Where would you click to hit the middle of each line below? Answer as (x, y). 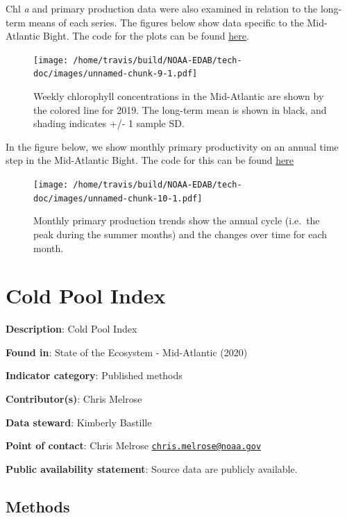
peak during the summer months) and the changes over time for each (180, 234)
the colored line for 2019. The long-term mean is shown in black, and (180, 109)
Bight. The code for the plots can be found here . (146, 36)
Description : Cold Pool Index (71, 329)
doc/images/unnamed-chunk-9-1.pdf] (116, 74)
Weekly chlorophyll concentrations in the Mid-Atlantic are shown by (179, 96)
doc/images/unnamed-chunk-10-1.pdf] (118, 198)
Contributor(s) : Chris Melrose (74, 399)
